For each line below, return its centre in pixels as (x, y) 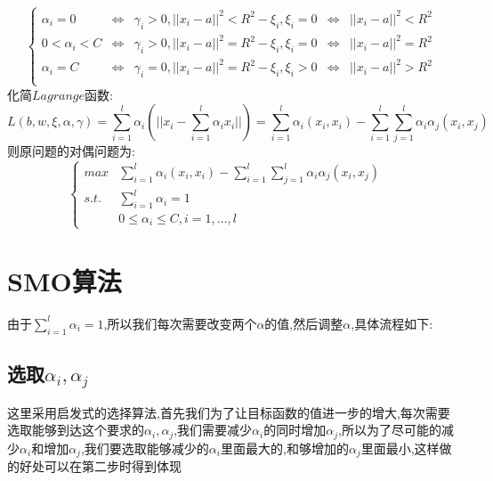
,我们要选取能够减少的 (145, 448)
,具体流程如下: (392, 323)
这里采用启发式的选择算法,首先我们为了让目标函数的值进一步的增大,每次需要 (229, 412)
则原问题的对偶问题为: (71, 151)
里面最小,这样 (400, 448)
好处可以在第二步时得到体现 (100, 466)
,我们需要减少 (213, 430)
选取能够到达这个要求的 (76, 430)
